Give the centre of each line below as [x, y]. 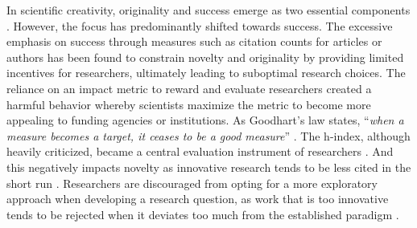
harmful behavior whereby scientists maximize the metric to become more [189, 104]
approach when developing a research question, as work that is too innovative [198, 199]
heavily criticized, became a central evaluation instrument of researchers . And [200, 151]
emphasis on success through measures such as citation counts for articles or [194, 41]
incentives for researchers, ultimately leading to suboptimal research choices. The [206, 73]
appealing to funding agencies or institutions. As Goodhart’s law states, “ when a [205, 120]
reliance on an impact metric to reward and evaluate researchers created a [189, 88]
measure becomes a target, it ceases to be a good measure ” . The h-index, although [208, 135]
